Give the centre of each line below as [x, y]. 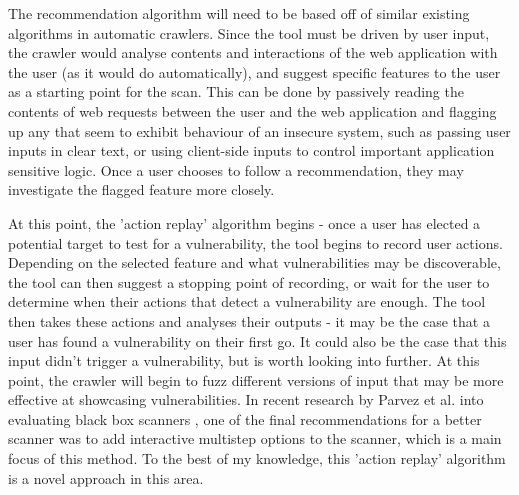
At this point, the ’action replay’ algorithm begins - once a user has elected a [244, 222]
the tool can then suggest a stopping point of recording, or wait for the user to [249, 281]
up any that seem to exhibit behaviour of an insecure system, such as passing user [259, 130]
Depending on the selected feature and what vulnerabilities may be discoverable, [254, 262]
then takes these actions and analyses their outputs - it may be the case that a [249, 320]
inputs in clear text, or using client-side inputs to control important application [251, 150]
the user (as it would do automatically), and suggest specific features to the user [254, 71]
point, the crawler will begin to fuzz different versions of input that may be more [256, 379]
